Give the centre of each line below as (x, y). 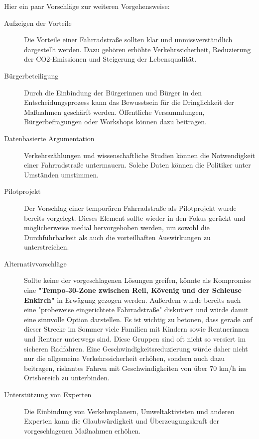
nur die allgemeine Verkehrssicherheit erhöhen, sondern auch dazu (124, 358)
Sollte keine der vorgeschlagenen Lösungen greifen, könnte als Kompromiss (137, 280)
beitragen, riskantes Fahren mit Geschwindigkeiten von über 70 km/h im (135, 368)
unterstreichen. (47, 247)
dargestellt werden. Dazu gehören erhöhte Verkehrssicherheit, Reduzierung (137, 49)
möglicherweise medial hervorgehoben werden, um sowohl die (117, 227)
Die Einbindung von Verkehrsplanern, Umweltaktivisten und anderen (129, 411)
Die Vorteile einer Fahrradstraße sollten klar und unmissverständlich (128, 40)
